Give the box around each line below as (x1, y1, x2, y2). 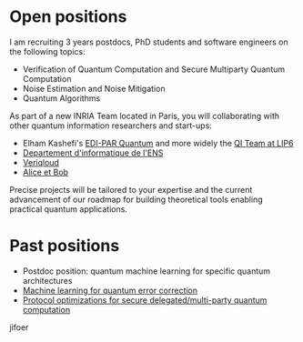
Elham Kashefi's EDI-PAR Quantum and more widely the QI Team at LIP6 (22, 137, 294, 148)
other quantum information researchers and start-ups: (9, 120, 212, 131)
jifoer (9, 321, 29, 333)
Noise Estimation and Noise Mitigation (22, 83, 166, 94)
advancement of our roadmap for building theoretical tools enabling (9, 194, 263, 205)
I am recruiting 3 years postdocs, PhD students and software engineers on (9, 36, 288, 47)
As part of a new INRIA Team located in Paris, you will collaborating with (9, 110, 280, 121)
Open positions (9, 6, 127, 27)
